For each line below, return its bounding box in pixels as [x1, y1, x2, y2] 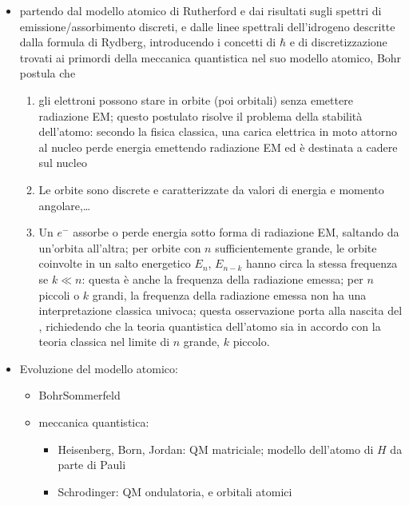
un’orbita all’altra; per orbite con [38, 239, 201, 256]
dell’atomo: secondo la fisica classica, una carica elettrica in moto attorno [38, 123, 397, 140]
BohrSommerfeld [38, 387, 121, 404]
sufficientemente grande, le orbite [215, 239, 377, 256]
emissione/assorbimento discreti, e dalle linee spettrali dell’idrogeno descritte [19, 18, 395, 34]
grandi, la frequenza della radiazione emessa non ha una [92, 286, 367, 303]
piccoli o [38, 286, 80, 303]
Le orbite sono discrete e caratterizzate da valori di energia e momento [38, 181, 384, 197]
